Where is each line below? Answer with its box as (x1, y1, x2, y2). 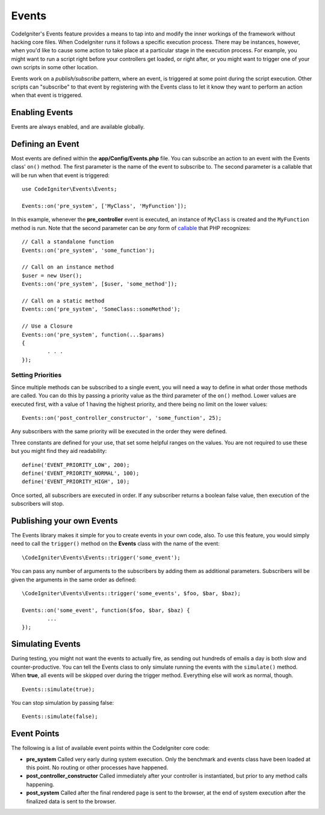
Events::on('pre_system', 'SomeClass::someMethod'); (22, 306, 181, 313)
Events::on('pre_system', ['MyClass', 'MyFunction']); (22, 202, 187, 210)
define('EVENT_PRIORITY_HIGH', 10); (22, 478, 130, 485)
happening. (26, 781, 54, 788)
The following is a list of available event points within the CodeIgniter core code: (11, 745, 210, 752)
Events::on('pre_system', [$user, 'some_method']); (22, 281, 178, 287)
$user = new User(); (22, 272, 82, 279)
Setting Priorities (11, 371, 62, 379)
